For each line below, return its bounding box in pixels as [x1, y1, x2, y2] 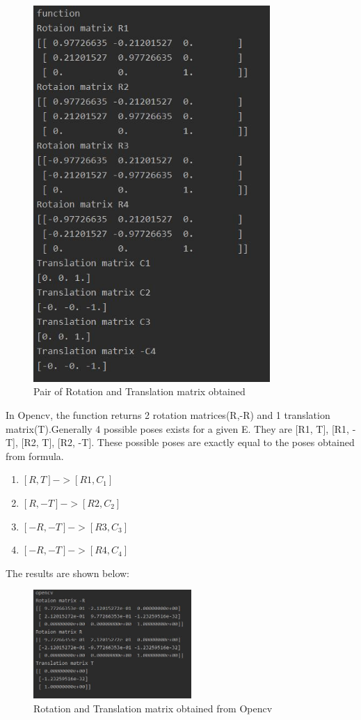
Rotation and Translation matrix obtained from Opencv [33, 701, 273, 716]
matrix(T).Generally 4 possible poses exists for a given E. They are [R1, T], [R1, [6, 421, 350, 436]
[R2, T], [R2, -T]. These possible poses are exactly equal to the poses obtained [21, 435, 355, 450]
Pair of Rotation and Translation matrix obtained [33, 384, 246, 399]
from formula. [6, 448, 64, 463]
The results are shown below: [6, 565, 130, 580]
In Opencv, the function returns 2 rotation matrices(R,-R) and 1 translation [6, 408, 330, 422]
